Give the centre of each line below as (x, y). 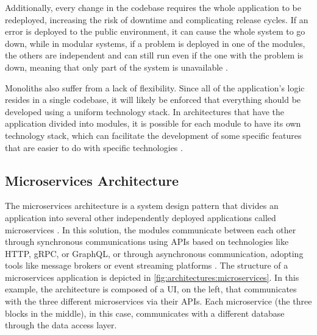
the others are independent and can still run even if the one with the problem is (154, 55)
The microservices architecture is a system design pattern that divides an (142, 206)
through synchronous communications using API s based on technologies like (147, 242)
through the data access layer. (61, 325)
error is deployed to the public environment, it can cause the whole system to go (155, 31)
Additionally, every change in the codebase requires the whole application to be (153, 7)
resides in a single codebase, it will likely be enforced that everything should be (153, 100)
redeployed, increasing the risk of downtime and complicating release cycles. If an (157, 19)
